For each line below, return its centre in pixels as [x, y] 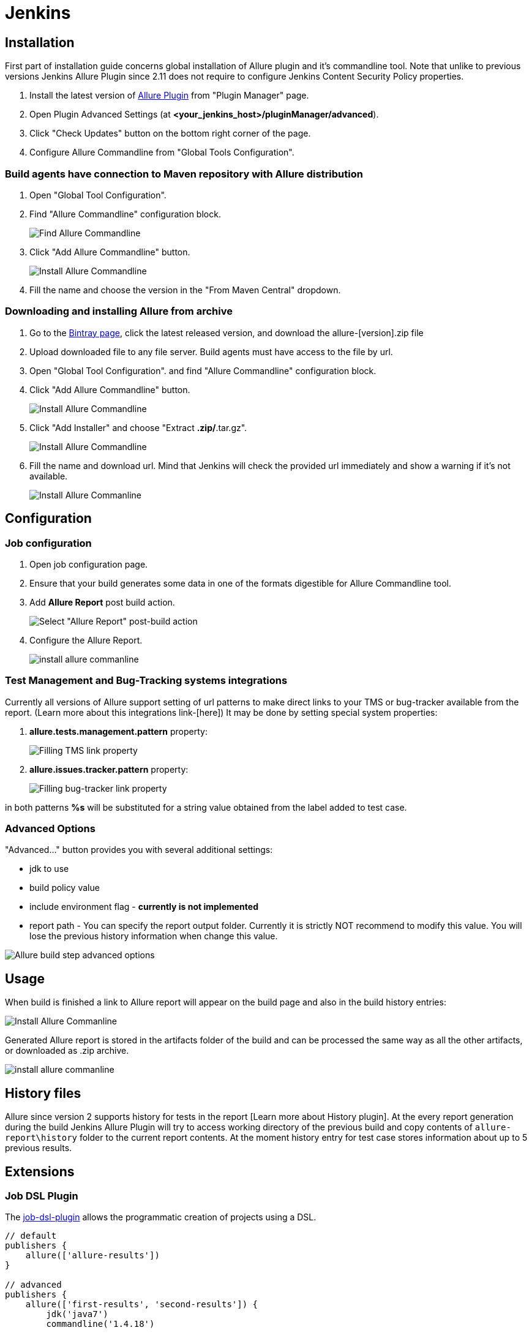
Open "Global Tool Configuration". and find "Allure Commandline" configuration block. [203, 370]
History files [43, 1093]
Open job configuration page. [89, 564]
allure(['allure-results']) [92, 1256]
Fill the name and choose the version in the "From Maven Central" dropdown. [185, 290]
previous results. [39, 1148]
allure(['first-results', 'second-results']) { [142, 1305]
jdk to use [49, 869]
